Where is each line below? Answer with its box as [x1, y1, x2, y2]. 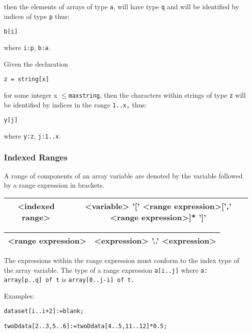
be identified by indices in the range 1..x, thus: [4, 99, 147, 109]
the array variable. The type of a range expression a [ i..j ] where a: [4, 264, 208, 275]
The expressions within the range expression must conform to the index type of [4, 255, 239, 265]
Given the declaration [4, 58, 68, 69]
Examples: [4, 290, 34, 300]
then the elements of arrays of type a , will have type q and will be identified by [4, 1, 239, 11]
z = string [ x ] [4, 76, 49, 83]
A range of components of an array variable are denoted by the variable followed [4, 170, 243, 180]
